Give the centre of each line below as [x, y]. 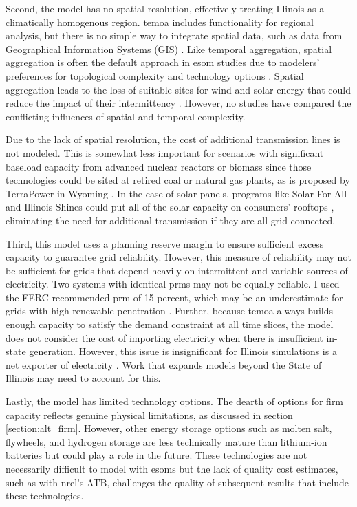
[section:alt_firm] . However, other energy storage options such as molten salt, [169, 428]
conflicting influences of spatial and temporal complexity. [126, 116]
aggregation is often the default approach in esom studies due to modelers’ [163, 62]
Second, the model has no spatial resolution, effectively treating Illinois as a [165, 8]
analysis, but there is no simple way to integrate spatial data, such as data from [174, 35]
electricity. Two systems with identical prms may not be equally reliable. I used [173, 284]
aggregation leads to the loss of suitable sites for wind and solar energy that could [178, 89]
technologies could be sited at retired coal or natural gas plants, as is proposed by [178, 180]
